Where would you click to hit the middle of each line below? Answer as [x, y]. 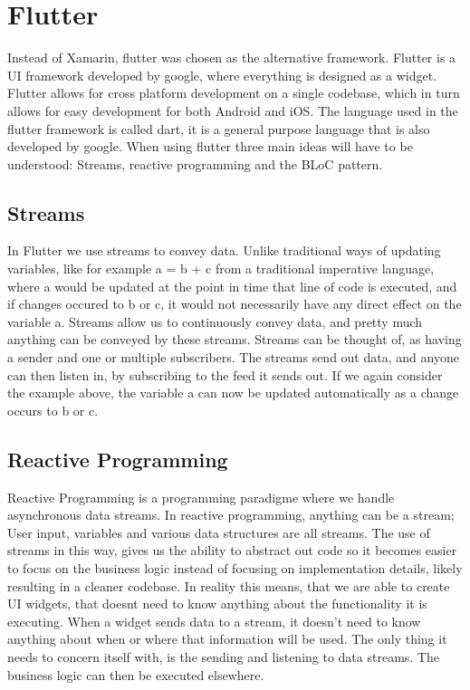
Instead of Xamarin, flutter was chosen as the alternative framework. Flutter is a [232, 57]
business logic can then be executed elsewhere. [136, 674]
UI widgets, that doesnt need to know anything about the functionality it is [217, 604]
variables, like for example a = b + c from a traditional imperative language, [221, 268]
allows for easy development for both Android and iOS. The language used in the [233, 110]
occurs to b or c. [53, 410]
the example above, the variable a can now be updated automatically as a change [233, 393]
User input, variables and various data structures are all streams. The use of [219, 532]
